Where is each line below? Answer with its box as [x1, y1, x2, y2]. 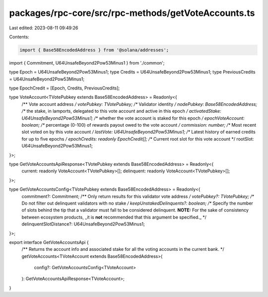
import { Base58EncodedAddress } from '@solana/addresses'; [19, 47, 169, 53]
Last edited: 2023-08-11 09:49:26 [9, 25, 78, 31]
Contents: [9, 34, 29, 40]
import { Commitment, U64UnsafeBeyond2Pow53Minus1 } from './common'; [9, 60, 165, 66]
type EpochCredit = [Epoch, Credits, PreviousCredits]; [9, 85, 120, 91]
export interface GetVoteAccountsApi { [9, 239, 89, 245]
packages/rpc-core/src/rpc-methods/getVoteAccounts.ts [9, 7, 255, 18]
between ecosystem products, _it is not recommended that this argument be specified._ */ [21, 214, 207, 220]
